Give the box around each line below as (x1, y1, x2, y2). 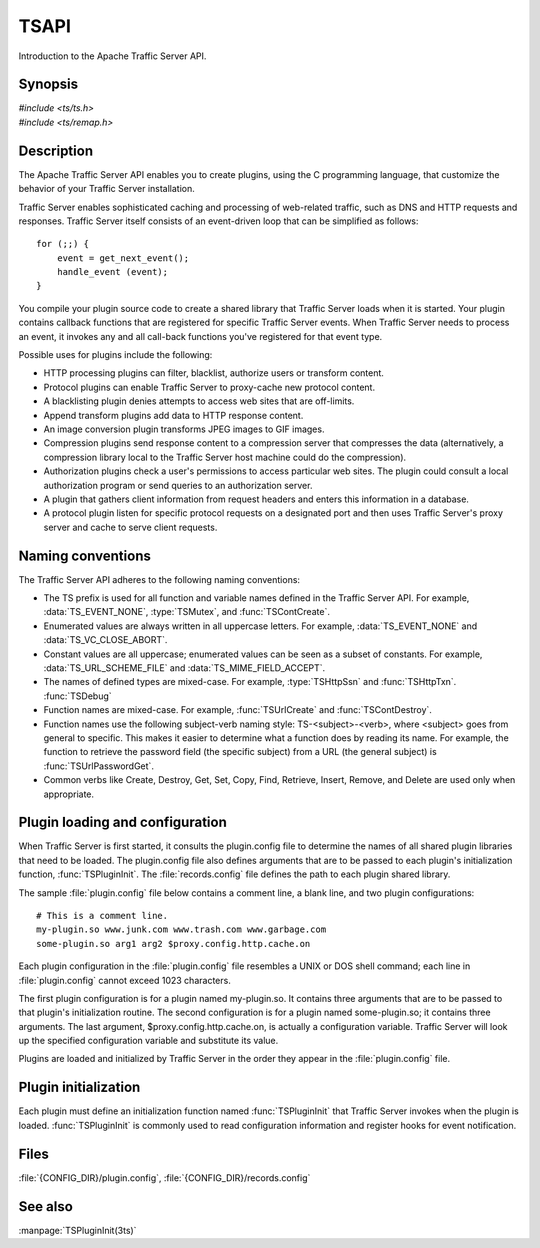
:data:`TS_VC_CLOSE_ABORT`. (43, 634, 168, 646)
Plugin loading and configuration (18, 814, 227, 831)
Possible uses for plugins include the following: (18, 349, 213, 361)
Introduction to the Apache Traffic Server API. (18, 50, 207, 62)
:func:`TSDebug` (43, 690, 112, 702)
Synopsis (18, 76, 79, 93)
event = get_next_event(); (56, 252, 190, 264)
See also (18, 1198, 74, 1215)
